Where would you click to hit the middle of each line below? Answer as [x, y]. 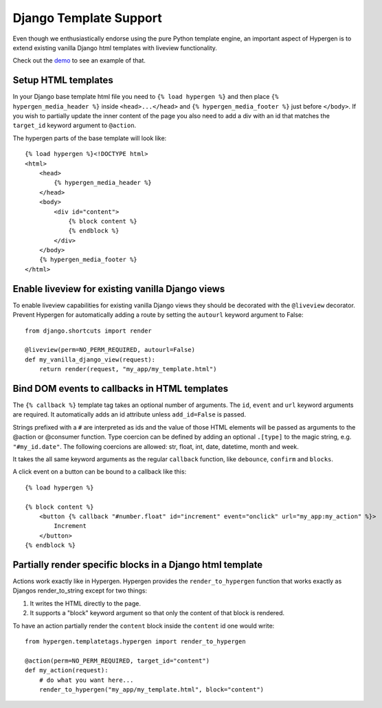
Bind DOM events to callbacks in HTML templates [121, 388]
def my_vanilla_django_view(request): [90, 359]
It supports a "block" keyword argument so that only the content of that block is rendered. [157, 613]
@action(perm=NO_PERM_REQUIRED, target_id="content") [117, 661]
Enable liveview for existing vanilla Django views [119, 289]
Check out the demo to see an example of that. [79, 60]
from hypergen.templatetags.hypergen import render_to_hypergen [136, 641]
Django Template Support [87, 18]
